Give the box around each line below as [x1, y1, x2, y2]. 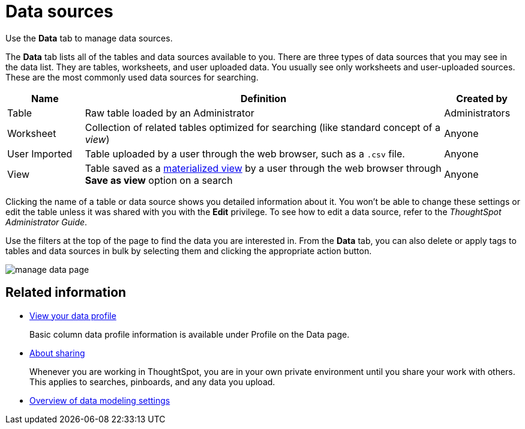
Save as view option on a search [85, 174, 233, 186]
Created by [456, 92, 508, 105]
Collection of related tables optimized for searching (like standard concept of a [85, 121, 441, 133]
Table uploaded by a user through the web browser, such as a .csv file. [85, 147, 405, 160]
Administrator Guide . [5, 216, 88, 227]
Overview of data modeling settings [29, 395, 170, 406]
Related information [5, 285, 127, 300]
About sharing [29, 347, 85, 358]
